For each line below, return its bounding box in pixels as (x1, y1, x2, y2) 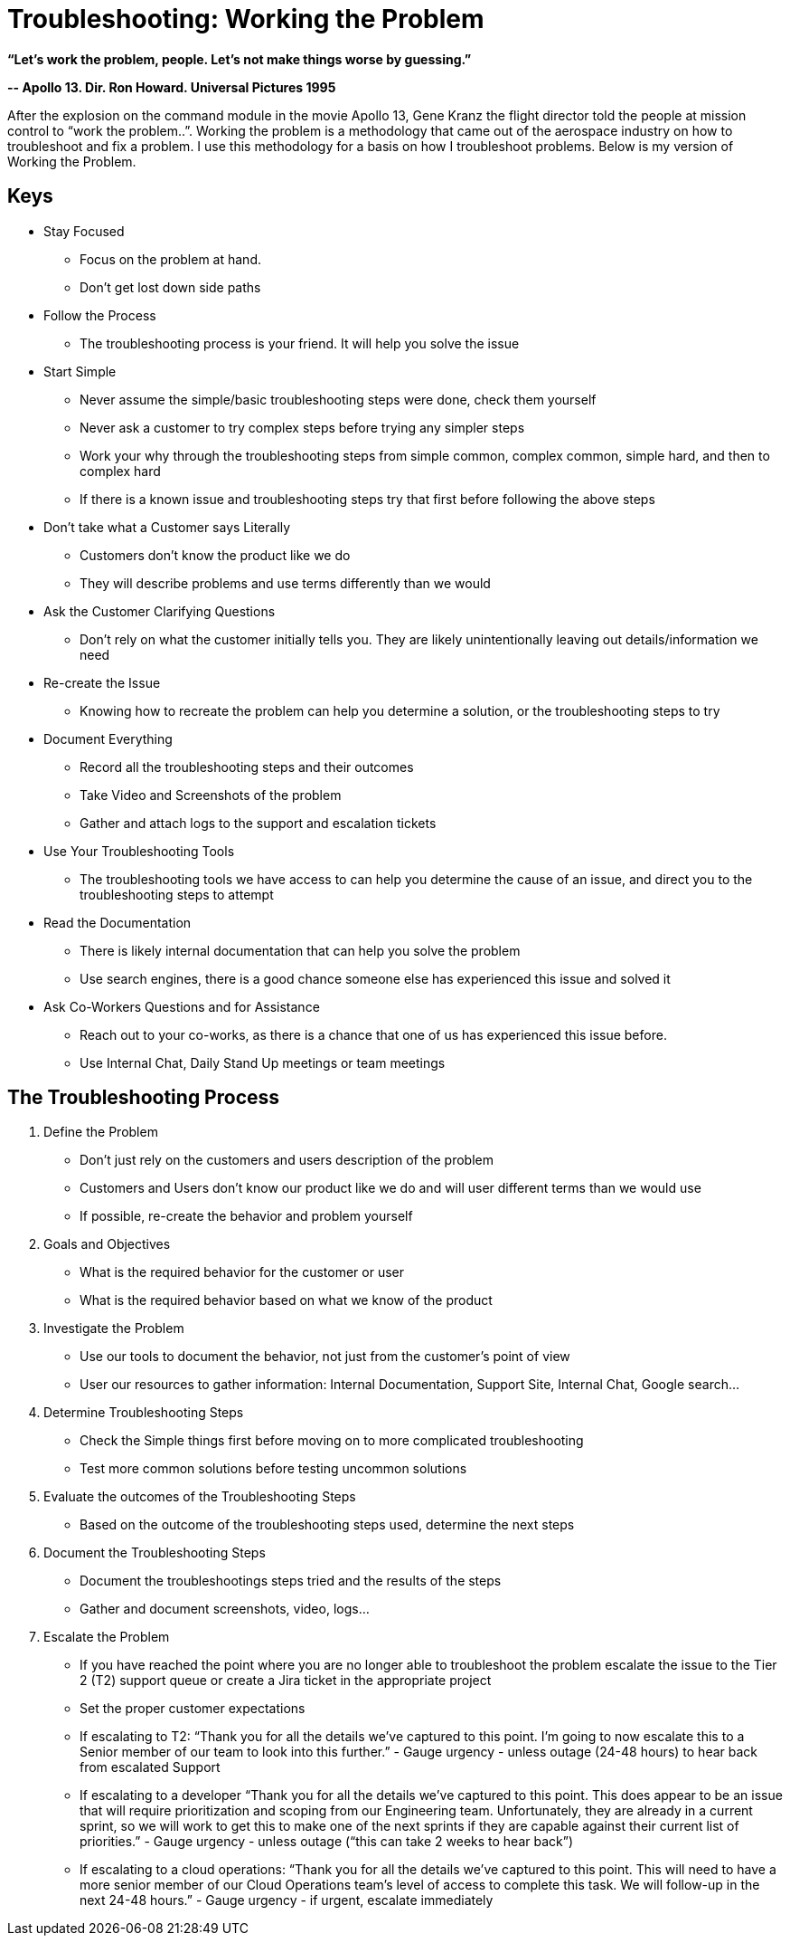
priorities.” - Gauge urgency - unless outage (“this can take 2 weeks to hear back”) (80, 1833, 573, 1850)
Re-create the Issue (43, 674, 161, 691)
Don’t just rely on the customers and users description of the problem (80, 1152, 494, 1168)
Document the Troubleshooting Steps (43, 1545, 266, 1561)
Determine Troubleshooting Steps (43, 1405, 244, 1421)
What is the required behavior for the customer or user (80, 1264, 404, 1281)
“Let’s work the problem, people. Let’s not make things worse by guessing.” (7, 51, 472, 67)
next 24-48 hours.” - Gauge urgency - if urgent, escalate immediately (80, 1892, 494, 1909)
